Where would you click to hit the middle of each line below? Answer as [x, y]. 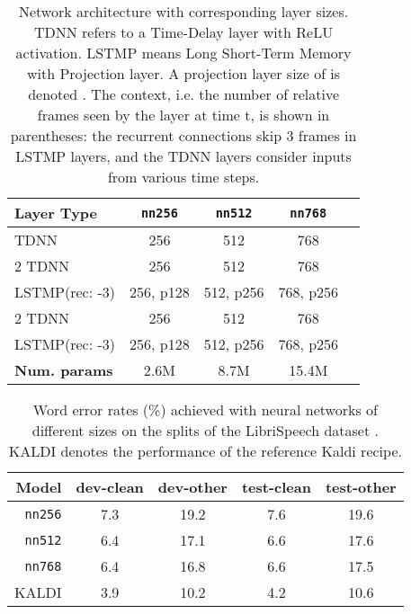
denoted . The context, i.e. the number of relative [183, 94]
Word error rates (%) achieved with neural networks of [205, 409]
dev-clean [110, 487]
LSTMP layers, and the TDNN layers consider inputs [183, 156]
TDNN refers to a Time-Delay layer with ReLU [183, 32]
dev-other [192, 487]
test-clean [276, 487]
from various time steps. [183, 177]
